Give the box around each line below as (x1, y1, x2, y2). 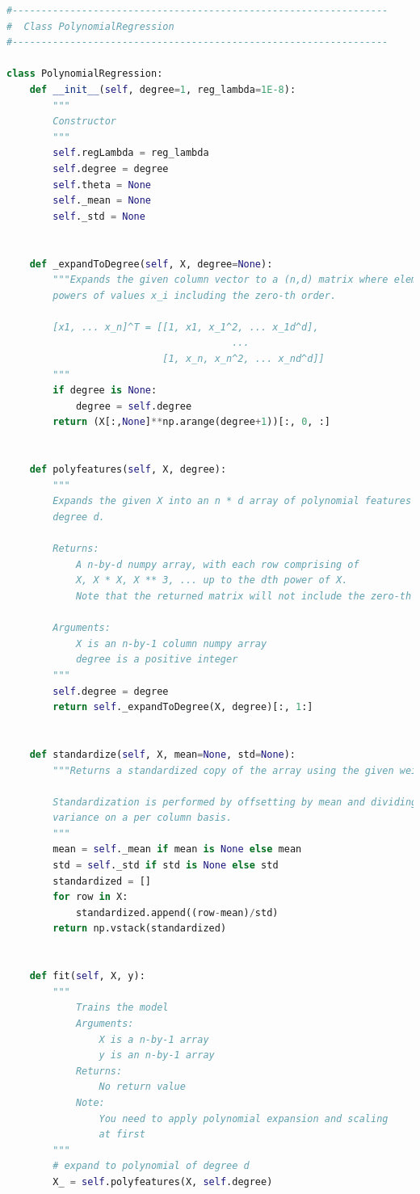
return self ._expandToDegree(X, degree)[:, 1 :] (52, 701, 313, 713)
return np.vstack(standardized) (52, 923, 227, 935)
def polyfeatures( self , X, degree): (29, 464, 227, 476)
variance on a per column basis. (52, 812, 233, 824)
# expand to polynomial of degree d (52, 1160, 250, 1172)
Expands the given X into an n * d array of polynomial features (52, 495, 412, 507)
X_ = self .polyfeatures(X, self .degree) (52, 1175, 273, 1188)
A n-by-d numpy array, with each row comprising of (75, 558, 359, 570)
